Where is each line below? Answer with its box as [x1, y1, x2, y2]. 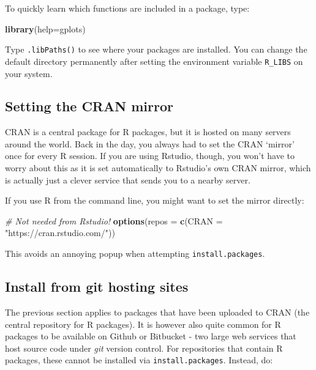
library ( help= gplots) [5, 22, 86, 35]
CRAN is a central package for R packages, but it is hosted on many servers [5, 125, 291, 138]
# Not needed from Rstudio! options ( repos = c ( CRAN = [5, 214, 223, 227]
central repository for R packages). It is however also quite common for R [5, 317, 281, 330]
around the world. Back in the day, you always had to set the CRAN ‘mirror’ [5, 137, 295, 150]
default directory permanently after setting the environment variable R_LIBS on [5, 54, 303, 67]
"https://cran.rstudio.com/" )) [5, 226, 115, 239]
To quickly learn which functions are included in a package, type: [5, 2, 250, 14]
